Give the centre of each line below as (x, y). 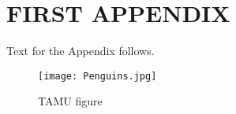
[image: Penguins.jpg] (97, 76)
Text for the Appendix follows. (81, 51)
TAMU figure (70, 101)
